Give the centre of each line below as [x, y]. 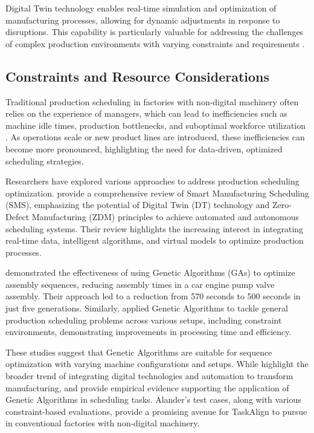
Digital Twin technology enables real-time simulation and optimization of [141, 8]
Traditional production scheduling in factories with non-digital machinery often [152, 101]
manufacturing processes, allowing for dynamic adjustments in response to [143, 20]
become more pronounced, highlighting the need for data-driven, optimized [144, 148]
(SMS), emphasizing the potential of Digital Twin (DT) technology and [138, 205]
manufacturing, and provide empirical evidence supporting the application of [147, 387]
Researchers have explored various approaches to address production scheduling [152, 181]
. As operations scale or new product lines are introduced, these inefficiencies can [155, 137]
